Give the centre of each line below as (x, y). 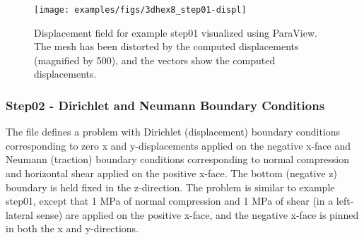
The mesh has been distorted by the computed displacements (166, 46)
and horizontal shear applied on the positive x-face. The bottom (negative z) (171, 173)
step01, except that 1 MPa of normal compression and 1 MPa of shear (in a (170, 201)
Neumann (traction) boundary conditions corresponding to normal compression (177, 159)
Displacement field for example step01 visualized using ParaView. (176, 32)
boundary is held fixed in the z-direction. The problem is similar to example (170, 187)
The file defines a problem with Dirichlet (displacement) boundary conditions (173, 132)
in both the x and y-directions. (72, 228)
